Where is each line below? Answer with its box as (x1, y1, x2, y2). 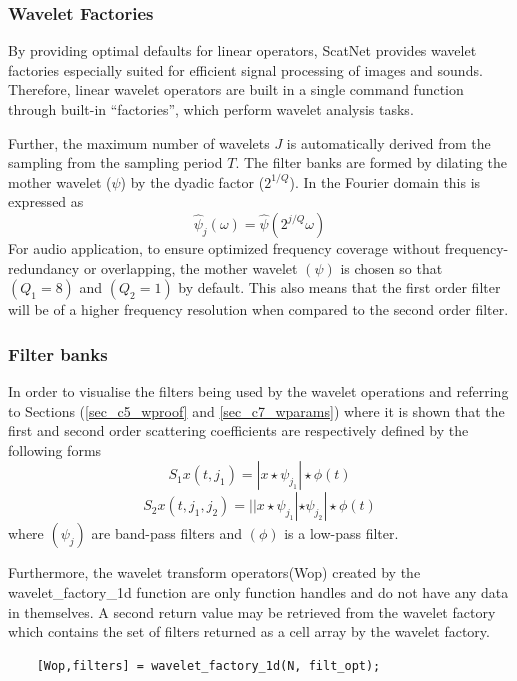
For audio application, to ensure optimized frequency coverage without (8, 237, 441, 258)
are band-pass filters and (91, 523, 242, 544)
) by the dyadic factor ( (120, 171, 265, 192)
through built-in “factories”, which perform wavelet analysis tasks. (8, 99, 414, 119)
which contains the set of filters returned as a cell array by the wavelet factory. (8, 621, 490, 642)
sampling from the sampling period (8, 152, 223, 173)
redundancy (8, 257, 80, 278)
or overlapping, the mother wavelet (83, 257, 298, 278)
